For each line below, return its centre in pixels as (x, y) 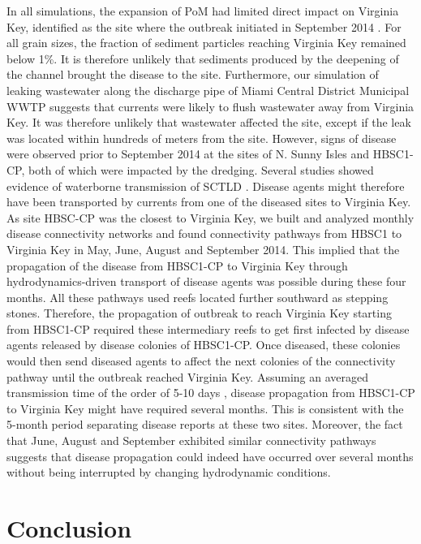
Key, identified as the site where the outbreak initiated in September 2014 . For (204, 26)
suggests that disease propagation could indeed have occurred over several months (210, 456)
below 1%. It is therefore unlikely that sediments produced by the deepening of (203, 58)
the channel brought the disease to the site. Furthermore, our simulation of (193, 74)
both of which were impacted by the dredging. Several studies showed (201, 169)
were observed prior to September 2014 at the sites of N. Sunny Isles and (188, 154)
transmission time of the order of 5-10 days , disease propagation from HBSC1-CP (211, 393)
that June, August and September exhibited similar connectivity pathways (191, 440)
